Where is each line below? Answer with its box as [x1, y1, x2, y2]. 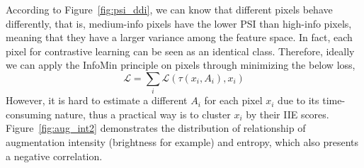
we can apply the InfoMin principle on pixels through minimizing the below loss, [6, 57, 356, 72]
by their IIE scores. [246, 106, 329, 121]
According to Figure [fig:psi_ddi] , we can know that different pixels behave [6, 2, 333, 16]
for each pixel [204, 93, 263, 108]
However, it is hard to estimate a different [6, 93, 188, 108]
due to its [278, 93, 319, 108]
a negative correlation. [6, 148, 103, 163]
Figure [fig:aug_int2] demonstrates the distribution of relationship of [6, 121, 306, 135]
